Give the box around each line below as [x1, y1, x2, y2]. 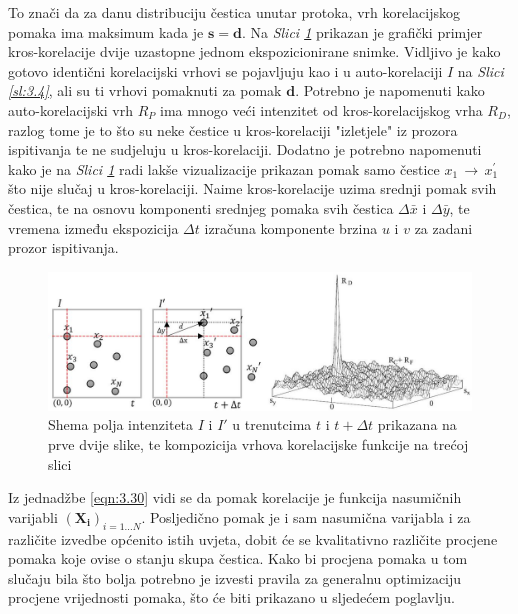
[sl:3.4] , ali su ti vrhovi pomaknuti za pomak [8, 80, 282, 101]
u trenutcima [232, 414, 312, 435]
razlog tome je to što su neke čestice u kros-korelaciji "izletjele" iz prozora [8, 119, 458, 140]
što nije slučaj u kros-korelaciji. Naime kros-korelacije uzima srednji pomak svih [8, 178, 497, 199]
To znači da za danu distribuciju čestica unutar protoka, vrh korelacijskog [8, 2, 460, 22]
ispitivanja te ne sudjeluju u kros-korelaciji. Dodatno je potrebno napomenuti [8, 139, 482, 160]
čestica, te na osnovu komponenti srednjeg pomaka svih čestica [8, 197, 394, 218]
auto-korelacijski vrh [8, 99, 134, 120]
